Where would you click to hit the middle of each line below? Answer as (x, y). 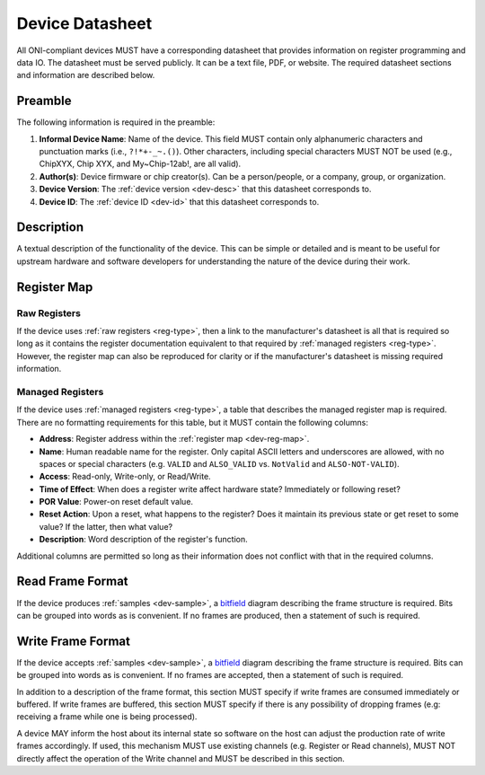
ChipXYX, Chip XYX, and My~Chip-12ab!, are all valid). (140, 164)
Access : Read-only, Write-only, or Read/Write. (125, 477)
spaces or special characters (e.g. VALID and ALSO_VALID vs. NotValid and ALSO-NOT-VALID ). (219, 463)
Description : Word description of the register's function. (144, 540)
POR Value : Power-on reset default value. (116, 502)
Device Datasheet (84, 23)
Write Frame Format (73, 641)
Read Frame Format (73, 581)
